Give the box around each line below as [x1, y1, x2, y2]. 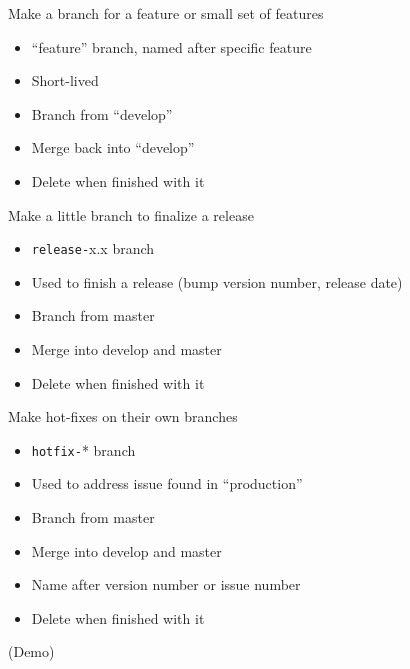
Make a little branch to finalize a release [8, 204, 254, 225]
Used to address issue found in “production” [31, 473, 303, 494]
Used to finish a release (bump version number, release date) [31, 271, 403, 292]
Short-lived [31, 70, 99, 91]
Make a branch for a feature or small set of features [8, 3, 324, 23]
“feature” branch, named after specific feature [31, 36, 312, 57]
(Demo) [8, 641, 55, 662]
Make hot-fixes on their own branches [8, 406, 238, 427]
